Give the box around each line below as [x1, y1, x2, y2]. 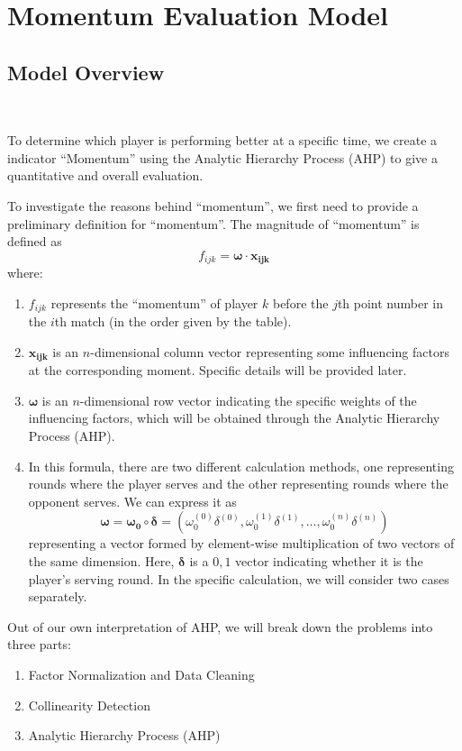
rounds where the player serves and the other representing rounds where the [28, 474, 448, 493]
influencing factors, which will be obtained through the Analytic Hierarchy [28, 408, 440, 427]
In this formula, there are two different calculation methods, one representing [28, 456, 454, 475]
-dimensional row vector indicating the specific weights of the [79, 390, 417, 409]
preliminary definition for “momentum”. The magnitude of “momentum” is [7, 214, 420, 233]
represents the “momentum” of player [50, 293, 258, 312]
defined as [7, 232, 62, 251]
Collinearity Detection [28, 695, 150, 714]
